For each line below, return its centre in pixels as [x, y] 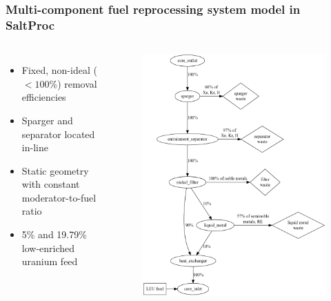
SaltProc [30, 25]
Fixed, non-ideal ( [59, 70]
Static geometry [55, 170]
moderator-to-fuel [59, 197]
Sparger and [47, 120]
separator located [58, 134]
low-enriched [48, 247]
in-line [35, 147]
